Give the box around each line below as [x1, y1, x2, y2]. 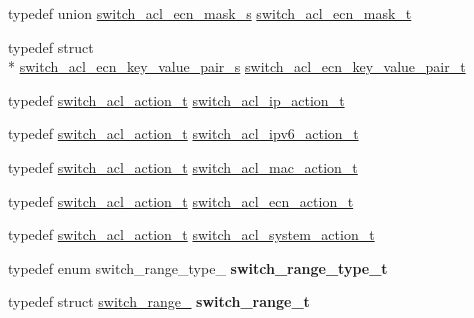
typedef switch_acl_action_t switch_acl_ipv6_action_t [8, 123, 359, 144]
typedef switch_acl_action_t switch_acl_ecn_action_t [8, 190, 354, 211]
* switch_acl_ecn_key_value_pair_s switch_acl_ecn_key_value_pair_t [8, 56, 466, 77]
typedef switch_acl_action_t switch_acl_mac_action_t [8, 156, 358, 177]
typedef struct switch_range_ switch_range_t [8, 291, 310, 312]
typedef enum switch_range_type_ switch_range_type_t [8, 257, 388, 278]
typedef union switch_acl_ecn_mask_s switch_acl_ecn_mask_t [8, 3, 412, 23]
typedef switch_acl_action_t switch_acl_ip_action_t [8, 89, 345, 110]
